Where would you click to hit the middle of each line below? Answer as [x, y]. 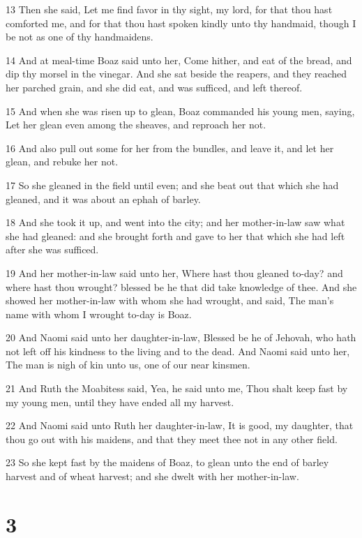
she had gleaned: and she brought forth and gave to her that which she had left [175, 236]
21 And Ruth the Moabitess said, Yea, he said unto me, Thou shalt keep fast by [177, 388]
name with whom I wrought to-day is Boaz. [99, 314]
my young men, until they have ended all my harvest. [120, 402]
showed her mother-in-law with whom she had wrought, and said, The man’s [170, 300]
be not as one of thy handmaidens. [80, 37]
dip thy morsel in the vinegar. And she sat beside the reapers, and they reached [176, 74]
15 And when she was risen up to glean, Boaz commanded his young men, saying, [180, 111]
